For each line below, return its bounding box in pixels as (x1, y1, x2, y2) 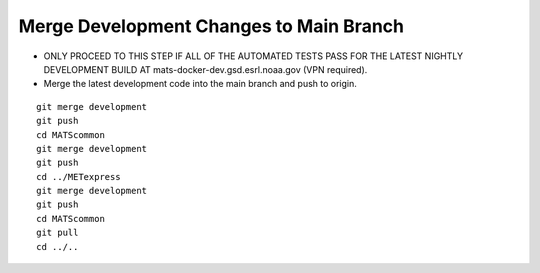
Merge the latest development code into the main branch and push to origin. (43, 78, 357, 90)
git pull (36, 227, 79, 239)
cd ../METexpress (36, 171, 121, 182)
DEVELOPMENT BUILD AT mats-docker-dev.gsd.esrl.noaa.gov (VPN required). (43, 63, 368, 75)
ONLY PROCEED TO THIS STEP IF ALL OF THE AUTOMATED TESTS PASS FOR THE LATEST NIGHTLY (43, 50, 464, 62)
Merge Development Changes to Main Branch (18, 15, 405, 37)
